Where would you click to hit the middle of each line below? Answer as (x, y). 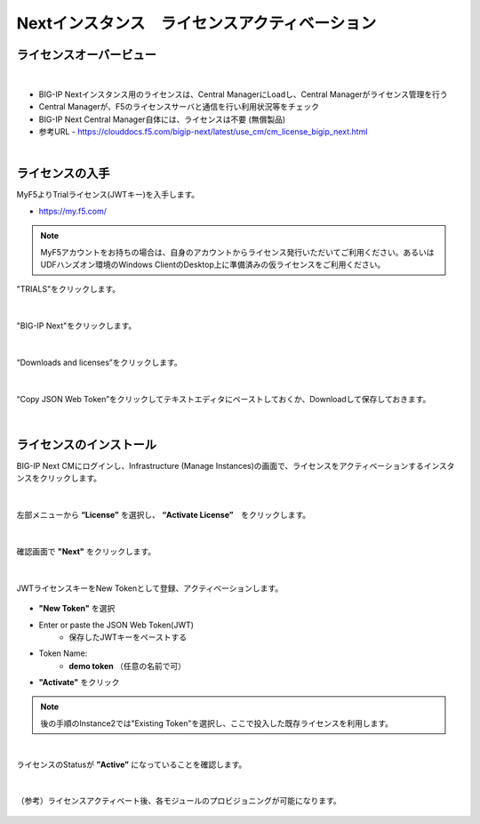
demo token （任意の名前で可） (128, 666)
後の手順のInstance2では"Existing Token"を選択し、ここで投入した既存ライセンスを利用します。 (217, 723)
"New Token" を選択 (77, 609)
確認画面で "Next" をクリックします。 (86, 551)
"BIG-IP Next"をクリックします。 (76, 326)
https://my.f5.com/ (72, 211)
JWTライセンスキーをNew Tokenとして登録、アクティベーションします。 (150, 588)
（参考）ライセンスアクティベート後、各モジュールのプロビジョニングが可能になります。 (179, 801)
